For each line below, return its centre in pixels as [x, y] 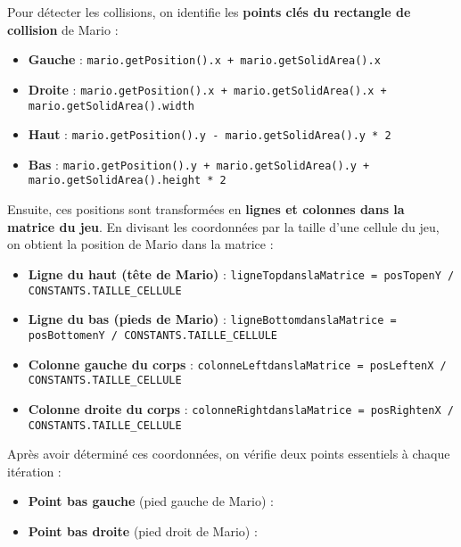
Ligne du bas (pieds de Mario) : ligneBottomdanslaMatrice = [212, 319]
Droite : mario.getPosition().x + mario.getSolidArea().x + [207, 89]
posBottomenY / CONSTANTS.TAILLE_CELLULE [152, 335]
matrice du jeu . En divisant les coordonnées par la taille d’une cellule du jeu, [223, 226]
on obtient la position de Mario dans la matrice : [140, 244]
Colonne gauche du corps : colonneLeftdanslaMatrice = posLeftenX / [237, 364]
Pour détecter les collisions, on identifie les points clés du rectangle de [209, 12]
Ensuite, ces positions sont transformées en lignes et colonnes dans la [206, 209]
